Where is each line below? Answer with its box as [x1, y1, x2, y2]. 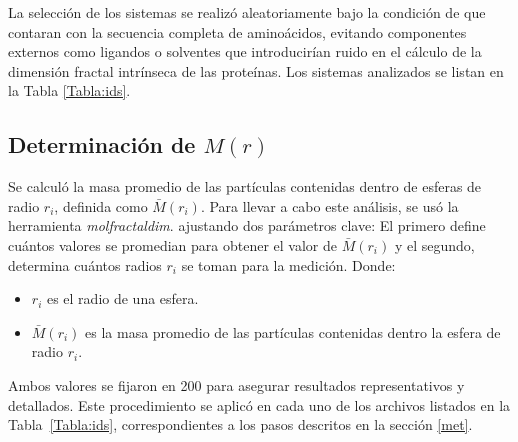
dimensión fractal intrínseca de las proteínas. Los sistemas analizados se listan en [8, 60, 504, 81]
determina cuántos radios [8, 254, 162, 275]
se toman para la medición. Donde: [181, 254, 396, 275]
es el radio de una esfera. [46, 288, 199, 309]
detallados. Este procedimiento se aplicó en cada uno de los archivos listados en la [8, 394, 511, 415]
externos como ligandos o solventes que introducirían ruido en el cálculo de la [8, 41, 482, 62]
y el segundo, [394, 234, 475, 255]
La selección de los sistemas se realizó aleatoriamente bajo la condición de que [8, 2, 486, 22]
